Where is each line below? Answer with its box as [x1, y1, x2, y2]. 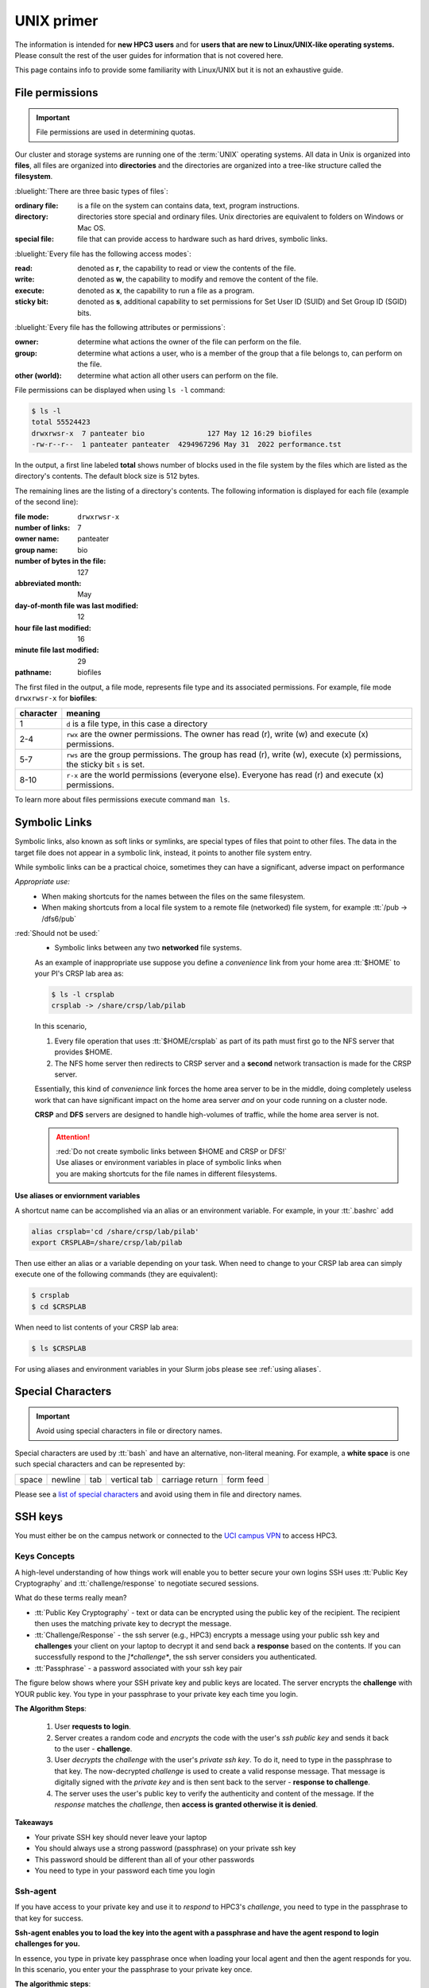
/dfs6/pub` [41, 914, 77, 923]
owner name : [14, 534, 60, 544]
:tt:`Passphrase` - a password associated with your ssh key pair [34, 1663, 242, 1673]
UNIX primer [14, 12, 99, 29]
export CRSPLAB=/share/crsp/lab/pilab [31, 1237, 183, 1247]
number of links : [14, 523, 71, 533]
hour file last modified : [14, 623, 91, 632]
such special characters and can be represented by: [14, 1459, 186, 1469]
